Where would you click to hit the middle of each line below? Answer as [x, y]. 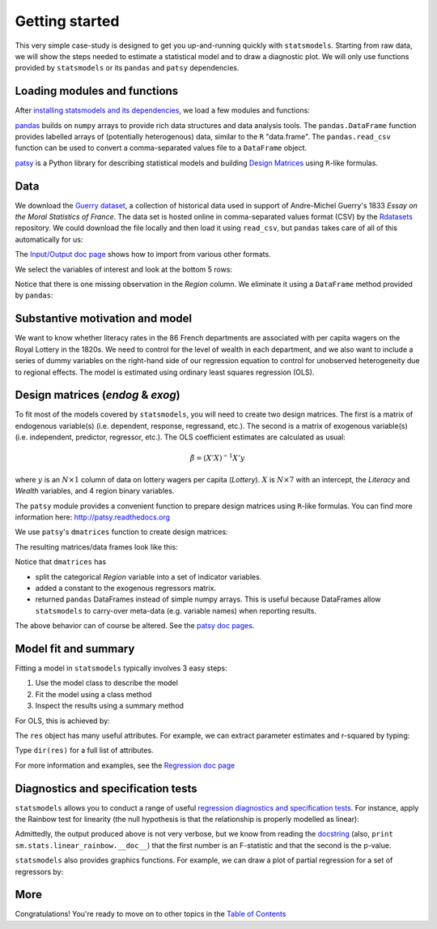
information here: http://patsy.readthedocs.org [92, 517]
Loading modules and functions [97, 91]
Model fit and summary [75, 649]
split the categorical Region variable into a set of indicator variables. [148, 576]
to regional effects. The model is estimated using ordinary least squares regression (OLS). [165, 372]
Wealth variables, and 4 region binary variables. [95, 491]
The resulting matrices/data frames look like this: [96, 546]
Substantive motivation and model [104, 319]
